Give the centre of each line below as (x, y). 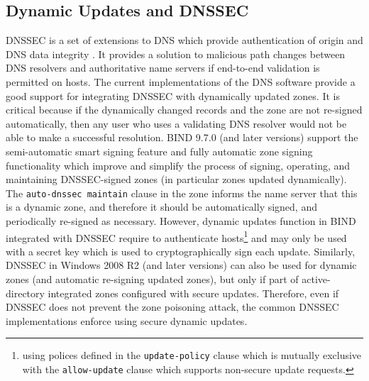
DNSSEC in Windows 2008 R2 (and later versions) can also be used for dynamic (181, 265)
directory (25, 293)
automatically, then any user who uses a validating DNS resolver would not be (176, 123)
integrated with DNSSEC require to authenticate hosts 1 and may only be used (176, 236)
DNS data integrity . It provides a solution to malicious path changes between (176, 54)
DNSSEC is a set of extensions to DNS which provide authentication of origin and (184, 40)
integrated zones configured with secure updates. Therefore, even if (193, 293)
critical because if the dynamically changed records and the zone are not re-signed (184, 110)
